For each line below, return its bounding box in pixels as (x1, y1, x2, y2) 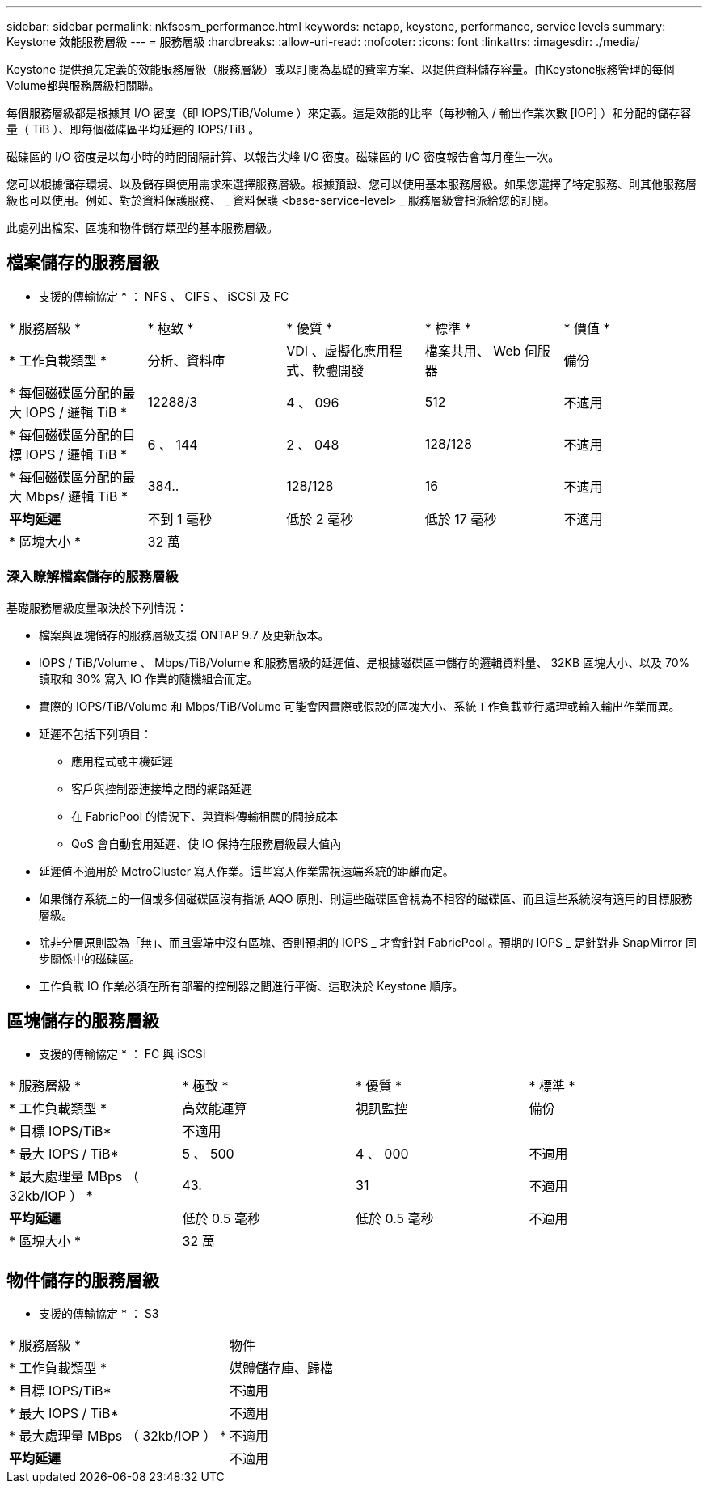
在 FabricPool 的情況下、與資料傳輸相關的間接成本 (71, 808, 339, 823)
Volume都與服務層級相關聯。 (6, 78, 160, 92)
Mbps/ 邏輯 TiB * (25, 488, 128, 504)
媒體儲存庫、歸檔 (229, 1360, 333, 1377)
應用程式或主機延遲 (71, 753, 173, 768)
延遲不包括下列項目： (39, 726, 152, 741)
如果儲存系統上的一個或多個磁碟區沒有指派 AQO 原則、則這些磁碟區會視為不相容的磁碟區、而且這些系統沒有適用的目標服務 (39, 891, 693, 905)
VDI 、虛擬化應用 (286, 342, 390, 359)
